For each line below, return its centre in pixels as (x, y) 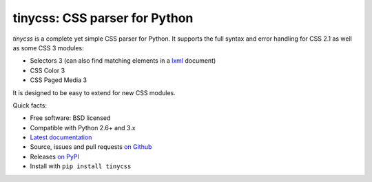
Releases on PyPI (54, 156)
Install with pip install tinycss (81, 166)
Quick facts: (30, 105)
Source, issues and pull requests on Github (91, 147)
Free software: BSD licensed (70, 118)
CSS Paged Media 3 (59, 80)
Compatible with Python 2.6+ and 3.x (83, 128)
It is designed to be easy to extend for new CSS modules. (94, 92)
